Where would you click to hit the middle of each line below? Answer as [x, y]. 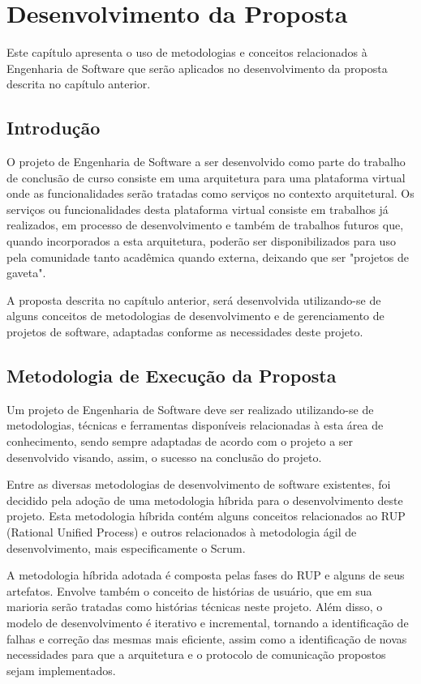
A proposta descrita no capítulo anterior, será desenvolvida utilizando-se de [194, 299]
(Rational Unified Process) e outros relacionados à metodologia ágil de [182, 532]
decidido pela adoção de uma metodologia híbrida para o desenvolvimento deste [205, 500]
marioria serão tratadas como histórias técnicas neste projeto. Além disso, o [195, 607]
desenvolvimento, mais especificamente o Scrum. [126, 547]
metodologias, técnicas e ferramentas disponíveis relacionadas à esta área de [195, 425]
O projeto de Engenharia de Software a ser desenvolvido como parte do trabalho [206, 162]
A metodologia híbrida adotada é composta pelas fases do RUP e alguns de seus [206, 575]
